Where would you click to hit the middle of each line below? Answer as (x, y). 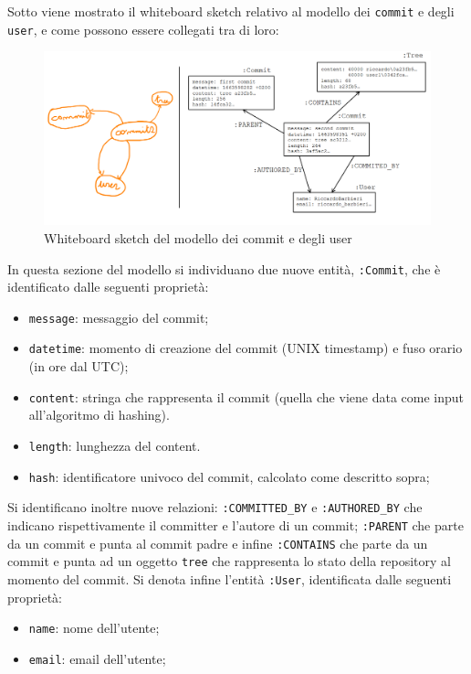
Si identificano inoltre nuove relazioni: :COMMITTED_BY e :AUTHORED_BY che (215, 507)
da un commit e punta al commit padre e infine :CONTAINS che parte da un (218, 543)
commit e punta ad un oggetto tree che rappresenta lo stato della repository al (229, 561)
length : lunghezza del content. (115, 445)
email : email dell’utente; (97, 658)
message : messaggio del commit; (119, 317)
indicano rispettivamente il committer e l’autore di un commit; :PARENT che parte (235, 524)
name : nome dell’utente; (94, 628)
